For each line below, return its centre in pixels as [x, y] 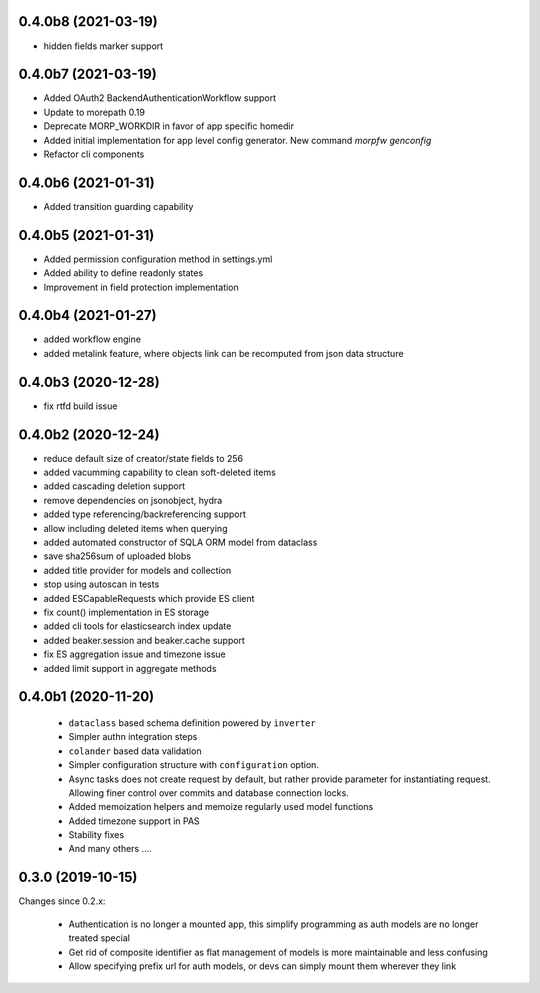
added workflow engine [92, 339]
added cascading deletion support [114, 486]
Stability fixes [96, 835]
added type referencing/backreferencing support [145, 514]
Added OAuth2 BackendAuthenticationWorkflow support [160, 98]
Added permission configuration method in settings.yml [158, 259]
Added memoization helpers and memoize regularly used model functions [221, 807]
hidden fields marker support [103, 46]
